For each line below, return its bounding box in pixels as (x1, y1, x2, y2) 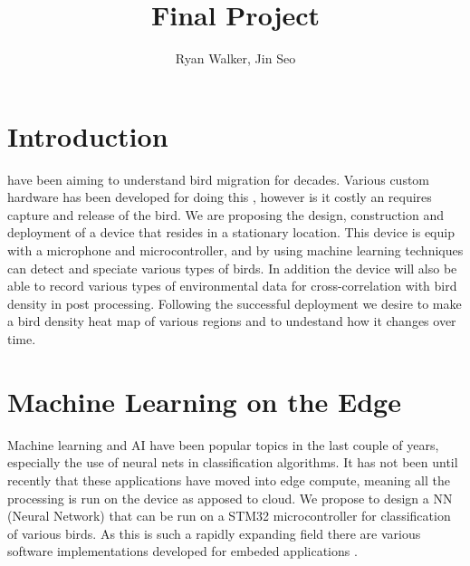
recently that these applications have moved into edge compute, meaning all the (7, 470, 450, 489)
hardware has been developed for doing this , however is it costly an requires (7, 187, 432, 206)
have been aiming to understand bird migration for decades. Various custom (7, 169, 430, 188)
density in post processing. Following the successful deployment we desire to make (7, 293, 462, 312)
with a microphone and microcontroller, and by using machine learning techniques (7, 241, 464, 260)
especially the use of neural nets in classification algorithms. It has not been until (7, 453, 458, 472)
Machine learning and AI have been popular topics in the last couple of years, (7, 435, 439, 454)
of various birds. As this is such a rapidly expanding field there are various (7, 523, 421, 542)
